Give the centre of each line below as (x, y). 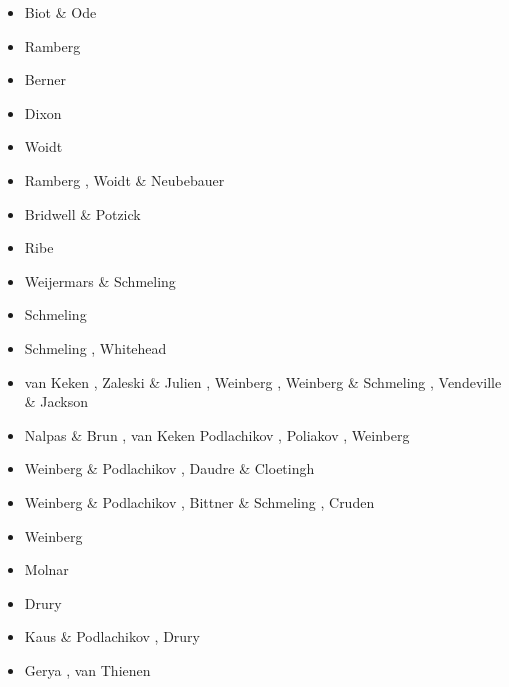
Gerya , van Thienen (87, 669)
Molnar (46, 569)
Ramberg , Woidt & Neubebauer (124, 179)
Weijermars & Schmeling (100, 280)
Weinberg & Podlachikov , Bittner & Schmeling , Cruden (199, 501)
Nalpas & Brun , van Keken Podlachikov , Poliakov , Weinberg (217, 434)
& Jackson (56, 401)
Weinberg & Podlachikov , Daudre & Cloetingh (169, 468)
